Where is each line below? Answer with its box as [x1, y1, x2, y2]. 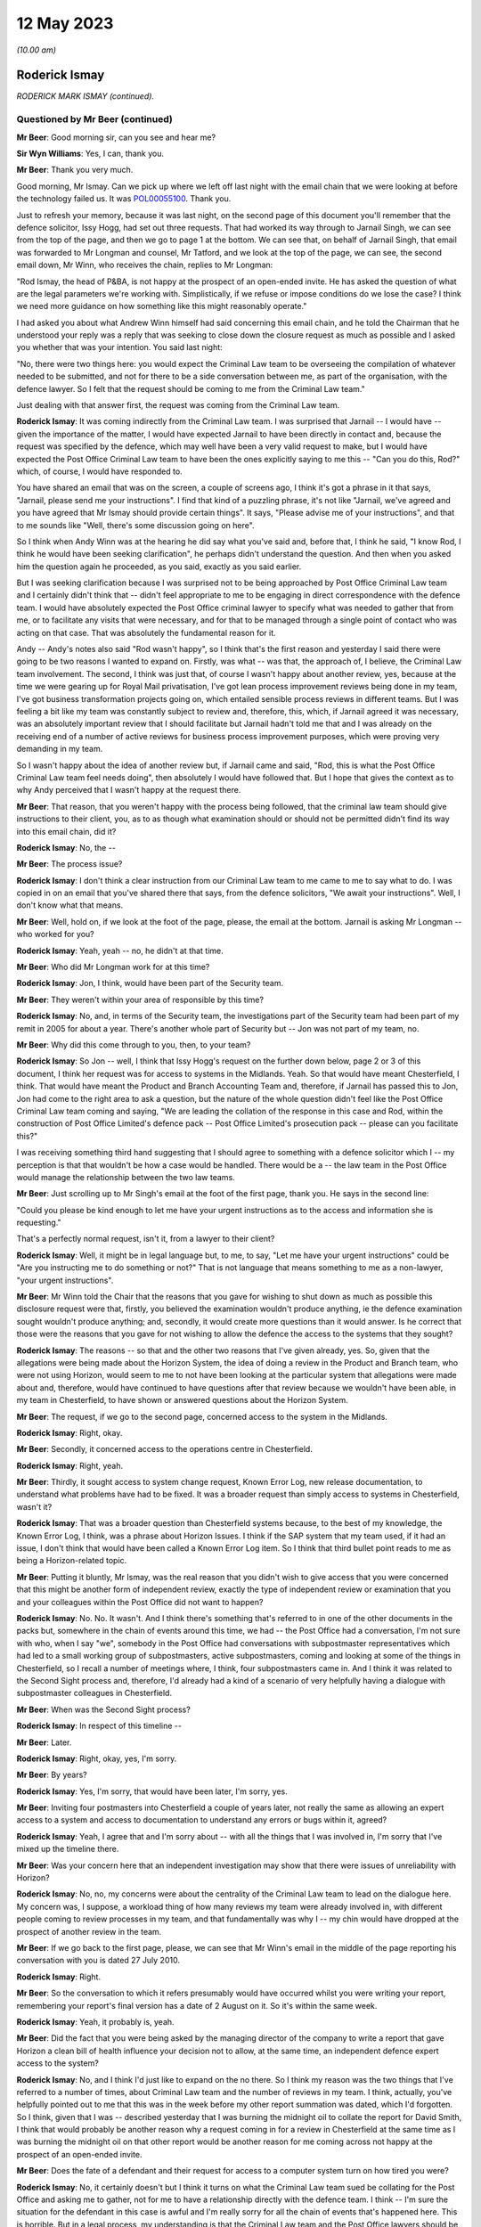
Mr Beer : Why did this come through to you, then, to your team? [16, 1039, 251, 1050]
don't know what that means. [16, 900, 124, 910]
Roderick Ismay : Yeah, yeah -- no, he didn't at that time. [16, 945, 224, 956]
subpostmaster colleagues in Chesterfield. [16, 1688, 173, 1699]
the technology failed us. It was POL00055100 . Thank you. [16, 193, 232, 204]
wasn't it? [16, 1501, 53, 1512]
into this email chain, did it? [16, 826, 117, 836]
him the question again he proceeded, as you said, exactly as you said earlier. [16, 561, 302, 572]
